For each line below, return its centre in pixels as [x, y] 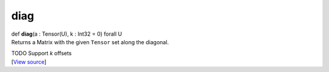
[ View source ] [29, 62]
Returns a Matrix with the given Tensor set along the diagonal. [90, 42]
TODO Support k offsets [41, 53]
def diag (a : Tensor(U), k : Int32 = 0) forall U [67, 34]
